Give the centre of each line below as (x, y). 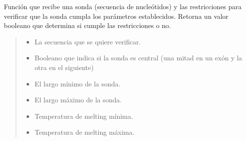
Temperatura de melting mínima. (84, 116)
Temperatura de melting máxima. (85, 132)
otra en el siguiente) (64, 67)
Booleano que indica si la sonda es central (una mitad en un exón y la (138, 58)
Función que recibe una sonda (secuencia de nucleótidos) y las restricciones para (123, 6)
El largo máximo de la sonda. (78, 100)
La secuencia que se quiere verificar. (88, 41)
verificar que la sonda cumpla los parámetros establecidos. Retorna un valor (116, 16)
